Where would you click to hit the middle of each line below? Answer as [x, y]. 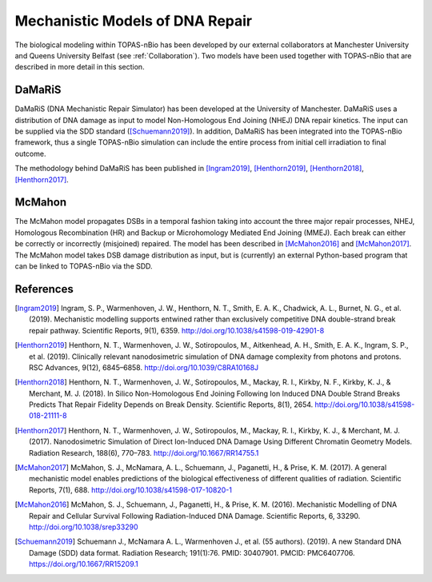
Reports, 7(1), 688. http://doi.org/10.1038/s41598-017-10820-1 [130, 490]
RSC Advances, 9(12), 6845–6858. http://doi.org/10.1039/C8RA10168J [144, 367]
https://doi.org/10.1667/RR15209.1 [84, 564]
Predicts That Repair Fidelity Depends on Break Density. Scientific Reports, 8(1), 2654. [171, 405]
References [44, 289]
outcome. [30, 153]
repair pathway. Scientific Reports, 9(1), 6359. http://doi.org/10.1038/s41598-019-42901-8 [177, 330]
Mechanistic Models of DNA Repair [134, 21]
